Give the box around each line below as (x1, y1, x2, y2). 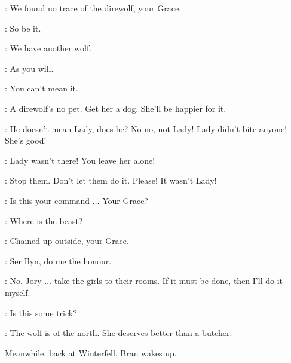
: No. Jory (5, 274, 42, 287)
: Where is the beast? (5, 214, 83, 227)
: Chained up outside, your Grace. (5, 234, 129, 247)
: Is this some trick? (5, 306, 77, 319)
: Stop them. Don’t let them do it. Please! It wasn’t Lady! (5, 174, 217, 187)
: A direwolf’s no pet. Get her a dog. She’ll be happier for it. (5, 102, 226, 114)
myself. (5, 286, 30, 298)
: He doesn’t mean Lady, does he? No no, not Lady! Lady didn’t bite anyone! (5, 122, 287, 135)
